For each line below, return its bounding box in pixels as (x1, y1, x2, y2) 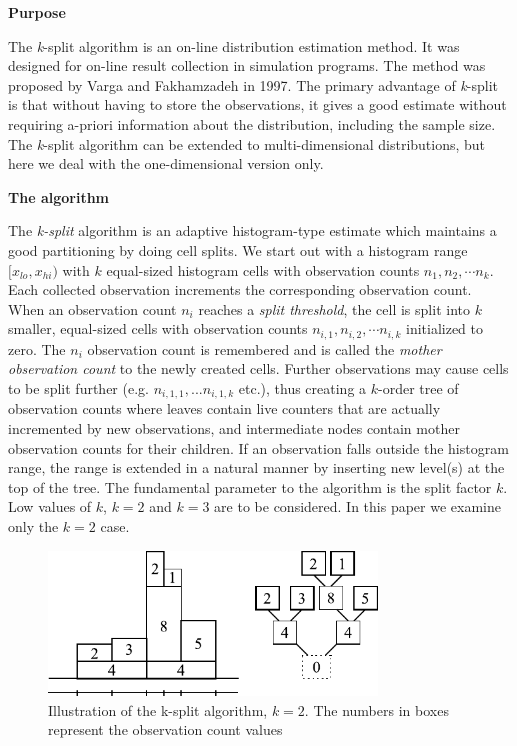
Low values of (8, 496, 92, 517)
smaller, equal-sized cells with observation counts (8, 318, 308, 339)
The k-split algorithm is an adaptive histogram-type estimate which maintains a (8, 220, 497, 241)
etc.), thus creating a (238, 377, 367, 398)
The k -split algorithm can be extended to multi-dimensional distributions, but (8, 133, 486, 154)
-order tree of (378, 377, 459, 398)
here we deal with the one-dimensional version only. (8, 153, 324, 174)
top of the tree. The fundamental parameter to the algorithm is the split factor (8, 476, 492, 497)
